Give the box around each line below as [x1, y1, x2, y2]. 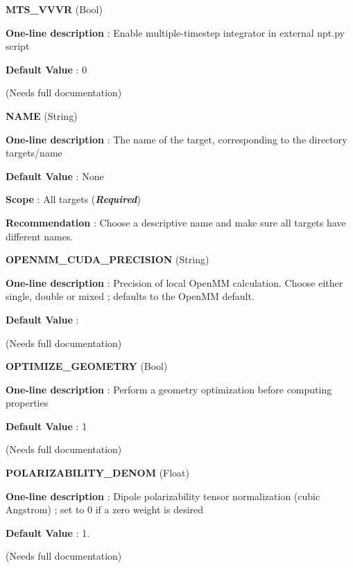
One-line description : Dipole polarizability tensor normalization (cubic [6, 488, 320, 503]
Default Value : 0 [6, 62, 87, 76]
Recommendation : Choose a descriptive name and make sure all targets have [6, 215, 346, 229]
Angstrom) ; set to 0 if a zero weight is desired [6, 502, 204, 517]
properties [6, 396, 49, 410]
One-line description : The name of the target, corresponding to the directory [6, 132, 347, 146]
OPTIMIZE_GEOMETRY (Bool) [6, 359, 168, 373]
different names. [6, 229, 74, 243]
